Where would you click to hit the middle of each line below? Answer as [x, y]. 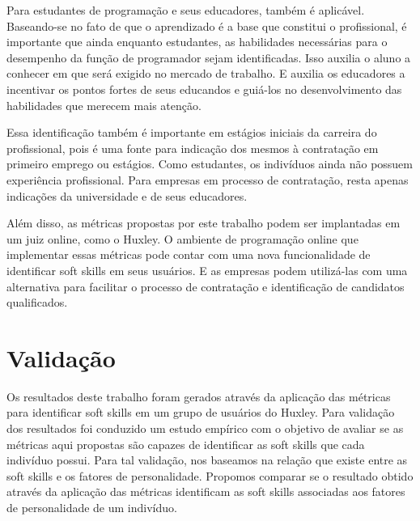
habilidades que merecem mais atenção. [104, 105]
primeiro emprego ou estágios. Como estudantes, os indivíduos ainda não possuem [210, 164]
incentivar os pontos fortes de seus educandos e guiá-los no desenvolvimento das [204, 89]
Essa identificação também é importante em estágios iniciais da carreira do [192, 132]
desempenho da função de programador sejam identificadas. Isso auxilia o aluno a [209, 57]
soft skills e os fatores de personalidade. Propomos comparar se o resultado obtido [210, 475]
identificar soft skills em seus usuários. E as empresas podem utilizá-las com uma [207, 270]
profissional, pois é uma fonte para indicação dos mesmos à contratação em [193, 148]
